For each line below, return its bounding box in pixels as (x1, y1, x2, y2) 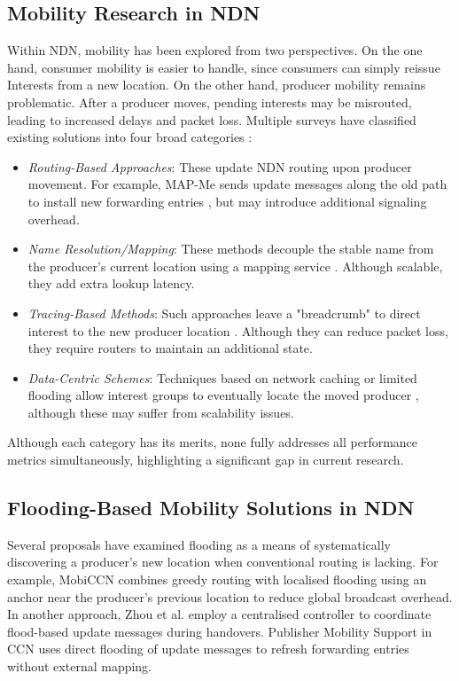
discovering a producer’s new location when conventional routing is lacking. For (7, 552, 439, 571)
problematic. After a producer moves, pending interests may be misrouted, (7, 92, 412, 111)
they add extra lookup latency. (27, 274, 195, 293)
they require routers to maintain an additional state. (27, 339, 313, 357)
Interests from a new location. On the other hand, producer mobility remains (7, 75, 426, 94)
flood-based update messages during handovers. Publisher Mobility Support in (7, 622, 432, 640)
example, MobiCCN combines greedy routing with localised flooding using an (7, 570, 427, 589)
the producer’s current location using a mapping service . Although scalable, (27, 256, 443, 275)
